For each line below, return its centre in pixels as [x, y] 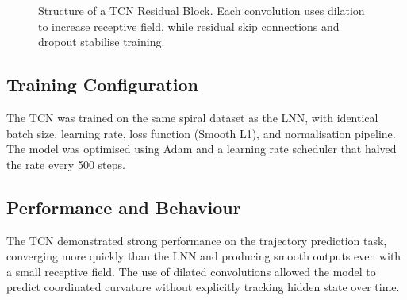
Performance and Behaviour [124, 207]
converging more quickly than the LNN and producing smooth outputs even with [204, 256]
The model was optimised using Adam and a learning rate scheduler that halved [202, 149]
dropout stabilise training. [102, 42]
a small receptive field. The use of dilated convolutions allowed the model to [191, 271]
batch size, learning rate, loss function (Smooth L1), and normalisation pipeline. [201, 133]
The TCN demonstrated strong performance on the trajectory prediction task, [197, 240]
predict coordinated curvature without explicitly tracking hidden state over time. [203, 287]
